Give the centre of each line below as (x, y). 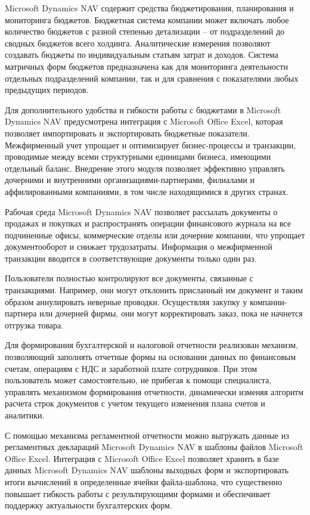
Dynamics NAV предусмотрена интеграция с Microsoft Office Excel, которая (144, 121)
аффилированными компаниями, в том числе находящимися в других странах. (147, 191)
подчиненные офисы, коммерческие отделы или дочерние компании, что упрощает (155, 235)
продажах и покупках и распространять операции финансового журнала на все (148, 223)
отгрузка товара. (34, 325)
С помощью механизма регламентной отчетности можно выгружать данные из (147, 435)
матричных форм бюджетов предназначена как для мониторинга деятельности (146, 66)
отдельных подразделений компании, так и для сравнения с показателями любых (152, 78)
